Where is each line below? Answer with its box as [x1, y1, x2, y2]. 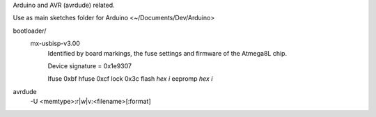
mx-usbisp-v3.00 [30, 39, 80, 48]
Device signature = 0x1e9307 [47, 61, 132, 70]
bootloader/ [13, 26, 47, 35]
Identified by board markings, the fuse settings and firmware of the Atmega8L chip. [47, 49, 288, 57]
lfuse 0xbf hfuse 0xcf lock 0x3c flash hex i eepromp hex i [47, 75, 213, 83]
